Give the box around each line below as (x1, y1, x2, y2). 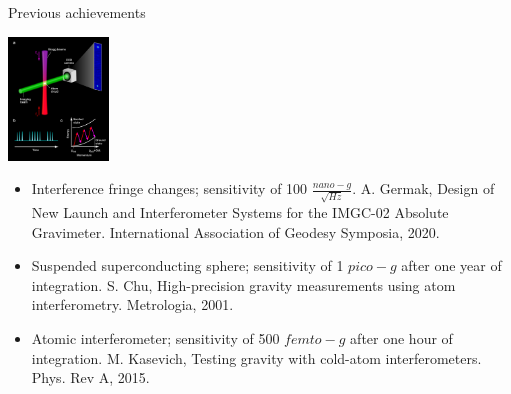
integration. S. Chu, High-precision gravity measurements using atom (31, 274, 456, 295)
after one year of (401, 255, 502, 276)
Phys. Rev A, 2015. (31, 367, 150, 388)
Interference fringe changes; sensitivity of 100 (31, 178, 308, 199)
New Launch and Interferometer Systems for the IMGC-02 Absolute (31, 202, 449, 223)
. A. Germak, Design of (352, 178, 495, 199)
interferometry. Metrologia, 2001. (31, 294, 234, 315)
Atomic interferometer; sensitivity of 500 (31, 328, 280, 348)
